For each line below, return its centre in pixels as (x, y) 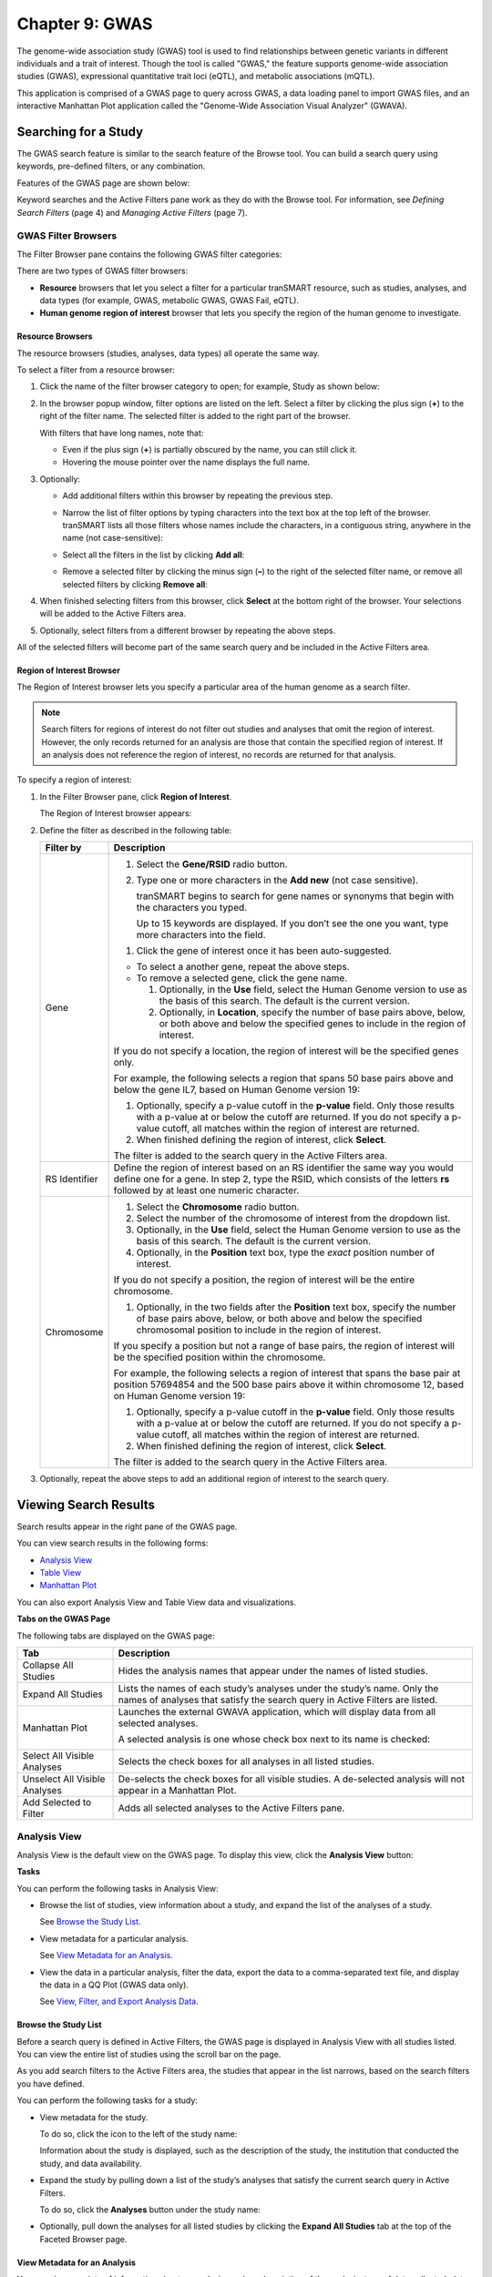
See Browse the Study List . (90, 1922)
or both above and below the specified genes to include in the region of (313, 1023)
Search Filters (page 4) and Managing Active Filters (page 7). (132, 212)
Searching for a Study (80, 132)
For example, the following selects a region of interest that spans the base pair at (287, 1373)
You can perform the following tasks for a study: (107, 2100)
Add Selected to (57, 1802)
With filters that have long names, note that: (122, 433)
